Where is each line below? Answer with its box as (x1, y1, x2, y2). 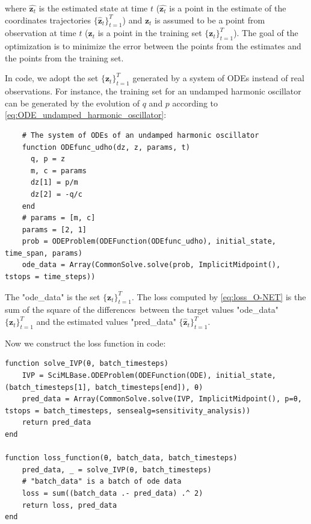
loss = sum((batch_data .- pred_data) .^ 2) (22, 489, 203, 498)
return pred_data (22, 418, 91, 427)
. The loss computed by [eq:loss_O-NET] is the (131, 290, 306, 303)
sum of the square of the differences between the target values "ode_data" (5, 303, 279, 316)
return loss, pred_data (22, 501, 117, 510)
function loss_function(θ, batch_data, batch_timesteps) (5, 454, 238, 463)
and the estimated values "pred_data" (36, 315, 176, 328)
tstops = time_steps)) (5, 273, 96, 282)
